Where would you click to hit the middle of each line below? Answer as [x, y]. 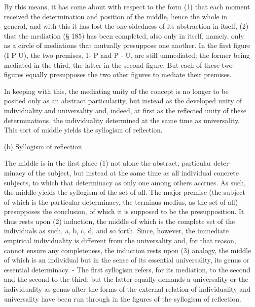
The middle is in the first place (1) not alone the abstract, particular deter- [118, 163]
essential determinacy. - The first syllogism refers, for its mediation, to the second [127, 269]
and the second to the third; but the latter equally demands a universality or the [126, 279]
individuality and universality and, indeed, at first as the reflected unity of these [125, 110]
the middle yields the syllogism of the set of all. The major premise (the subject [125, 192]
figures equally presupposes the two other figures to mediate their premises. [118, 74]
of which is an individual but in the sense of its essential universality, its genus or [127, 260]
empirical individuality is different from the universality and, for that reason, [120, 241]
